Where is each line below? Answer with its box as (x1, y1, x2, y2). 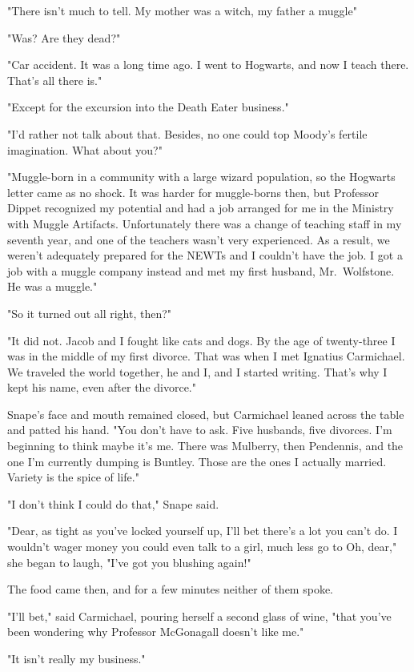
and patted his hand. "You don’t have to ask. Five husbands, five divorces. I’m (7, 421, 392, 438)
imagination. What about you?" (7, 141, 163, 158)
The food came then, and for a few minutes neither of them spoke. (7, 581, 333, 598)
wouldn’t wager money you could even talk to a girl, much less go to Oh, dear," (7, 538, 397, 555)
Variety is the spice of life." (7, 469, 139, 485)
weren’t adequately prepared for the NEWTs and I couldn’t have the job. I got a (7, 247, 403, 264)
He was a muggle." (7, 278, 98, 295)
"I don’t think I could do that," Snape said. (7, 495, 219, 512)
